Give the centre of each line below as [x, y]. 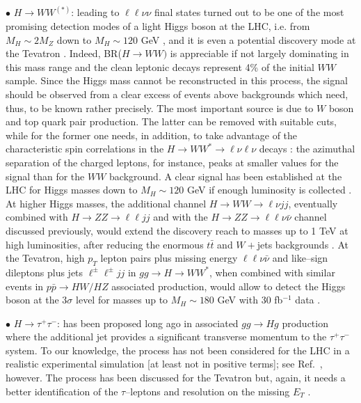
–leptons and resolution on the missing [208, 391]
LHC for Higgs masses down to [72, 190]
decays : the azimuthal [307, 149]
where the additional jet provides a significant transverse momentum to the [166, 337]
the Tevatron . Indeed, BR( [64, 53]
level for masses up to [122, 300]
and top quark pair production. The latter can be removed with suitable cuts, [171, 121]
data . [308, 300]
